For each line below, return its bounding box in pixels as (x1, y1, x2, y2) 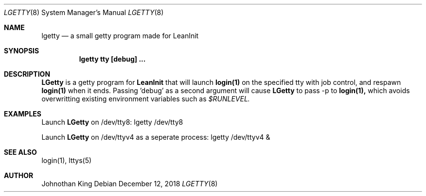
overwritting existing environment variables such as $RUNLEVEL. (41, 95, 250, 103)
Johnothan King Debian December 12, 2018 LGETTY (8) (41, 180, 218, 188)
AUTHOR (4, 171, 34, 180)
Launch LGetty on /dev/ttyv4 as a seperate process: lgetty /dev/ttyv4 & (41, 133, 270, 141)
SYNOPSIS (4, 47, 39, 55)
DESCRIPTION (4, 70, 51, 78)
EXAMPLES (4, 110, 41, 118)
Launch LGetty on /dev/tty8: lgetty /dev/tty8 (41, 118, 183, 126)
